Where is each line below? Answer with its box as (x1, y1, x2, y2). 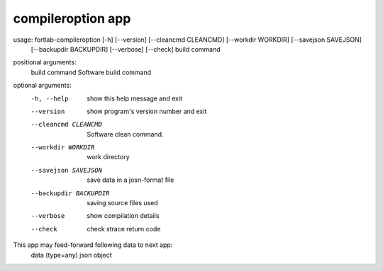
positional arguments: (13, 58, 77, 67)
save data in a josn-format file (87, 175, 174, 184)
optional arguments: (13, 81, 72, 90)
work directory (87, 153, 131, 161)
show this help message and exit (87, 94, 182, 103)
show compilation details (87, 212, 160, 220)
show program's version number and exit (87, 107, 207, 115)
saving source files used (87, 199, 159, 207)
